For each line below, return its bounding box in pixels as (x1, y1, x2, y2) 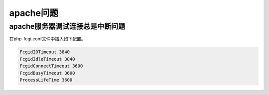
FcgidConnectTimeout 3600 (19, 63, 83, 69)
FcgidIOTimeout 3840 (19, 49, 70, 55)
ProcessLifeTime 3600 (19, 77, 73, 83)
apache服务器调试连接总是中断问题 (9, 22, 126, 31)
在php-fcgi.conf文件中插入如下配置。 (9, 36, 86, 42)
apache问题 (9, 7, 59, 18)
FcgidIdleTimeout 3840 (19, 56, 75, 62)
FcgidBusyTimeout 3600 (19, 70, 75, 76)
